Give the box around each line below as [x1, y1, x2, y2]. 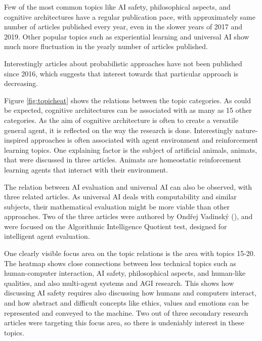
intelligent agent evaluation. [4, 231, 90, 241]
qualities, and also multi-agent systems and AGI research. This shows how [4, 277, 234, 288]
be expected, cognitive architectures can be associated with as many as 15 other [4, 105, 252, 115]
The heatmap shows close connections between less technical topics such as [4, 258, 236, 268]
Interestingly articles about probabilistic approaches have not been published [4, 58, 242, 68]
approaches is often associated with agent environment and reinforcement [31, 135, 258, 145]
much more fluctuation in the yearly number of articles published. [4, 41, 208, 52]
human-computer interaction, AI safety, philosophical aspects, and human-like [4, 268, 246, 278]
